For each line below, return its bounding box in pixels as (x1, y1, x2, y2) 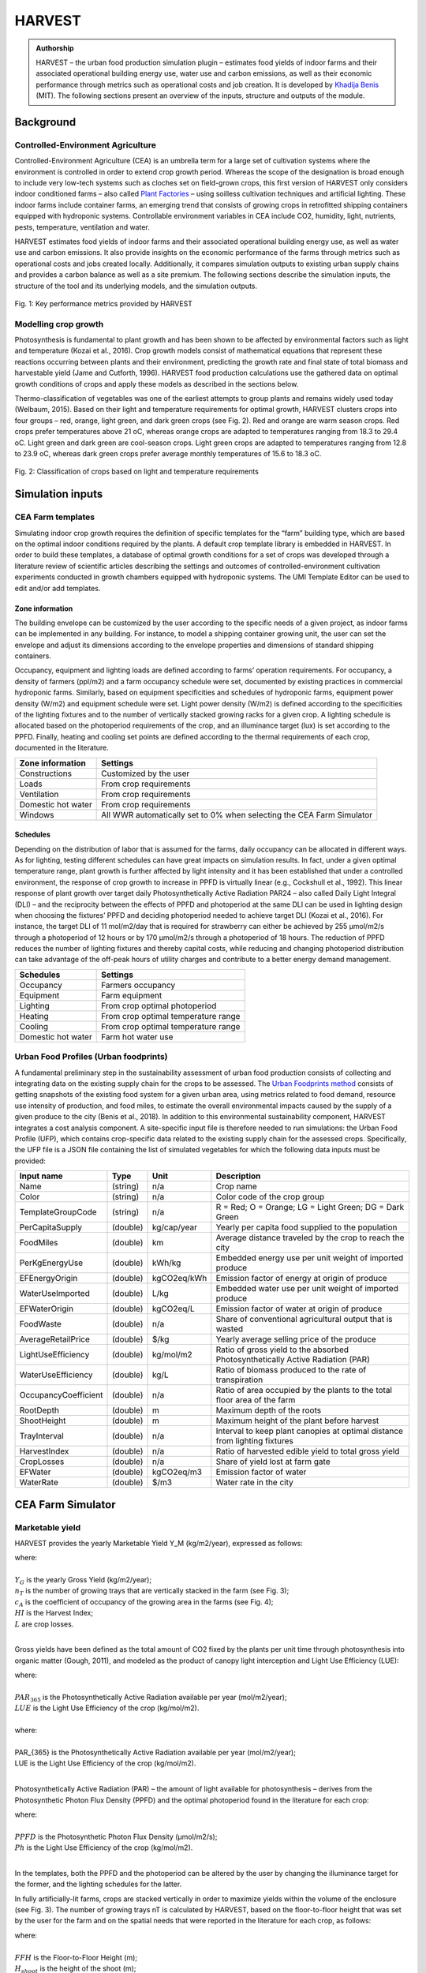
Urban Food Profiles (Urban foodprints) (14, 1051, 168, 1062)
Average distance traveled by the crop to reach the (215, 1232, 405, 1243)
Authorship (35, 43, 74, 53)
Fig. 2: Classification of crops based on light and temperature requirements (14, 466, 260, 477)
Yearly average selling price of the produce (215, 1334, 376, 1345)
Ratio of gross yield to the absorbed (215, 1344, 349, 1355)
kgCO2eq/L (151, 1303, 195, 1314)
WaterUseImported (19, 1288, 90, 1299)
